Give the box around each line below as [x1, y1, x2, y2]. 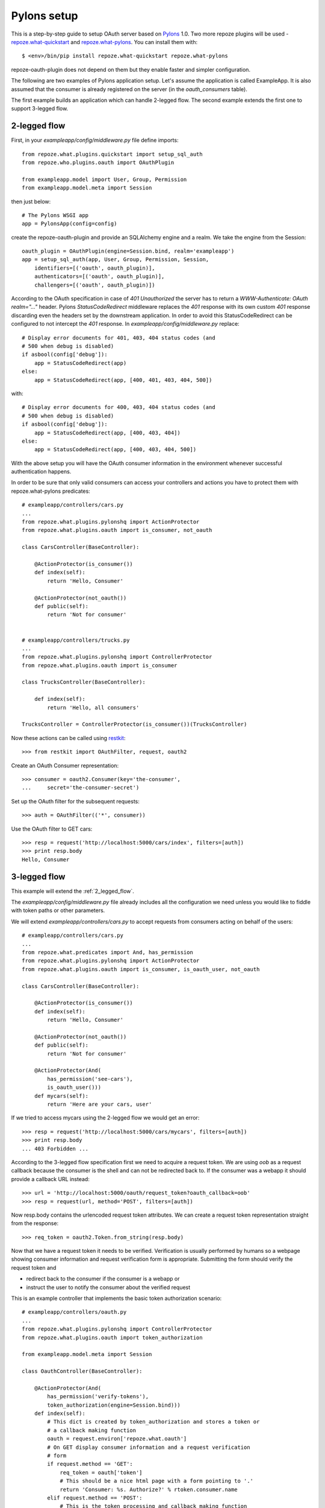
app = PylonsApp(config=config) [22, 220, 117, 227]
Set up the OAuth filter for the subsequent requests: [11, 797, 140, 805]
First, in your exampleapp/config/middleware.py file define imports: [11, 136, 179, 144]
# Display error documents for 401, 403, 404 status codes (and [22, 334, 216, 341]
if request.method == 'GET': [47, 1460, 134, 1468]
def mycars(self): [34, 1092, 89, 1099]
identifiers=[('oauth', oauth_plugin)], [34, 264, 156, 271]
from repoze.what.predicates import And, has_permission [22, 949, 194, 955]
